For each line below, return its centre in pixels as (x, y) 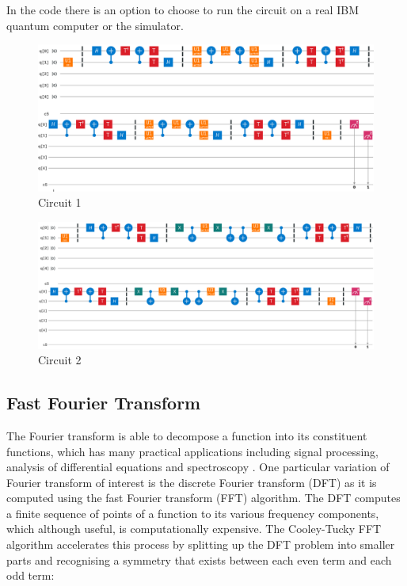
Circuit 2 (60, 360)
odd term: (30, 575)
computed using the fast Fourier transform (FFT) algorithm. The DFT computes (203, 498)
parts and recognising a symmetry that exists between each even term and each (199, 559)
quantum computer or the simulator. (95, 25)
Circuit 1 (60, 202)
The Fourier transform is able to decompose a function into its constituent (187, 435)
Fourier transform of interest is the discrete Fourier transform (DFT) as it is (192, 482)
